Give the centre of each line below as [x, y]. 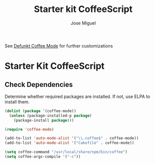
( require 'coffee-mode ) [29, 129]
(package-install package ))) [44, 120]
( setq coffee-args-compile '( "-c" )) [43, 157]
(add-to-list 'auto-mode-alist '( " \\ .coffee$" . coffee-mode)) [72, 138]
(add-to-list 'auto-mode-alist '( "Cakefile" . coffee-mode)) [70, 143]
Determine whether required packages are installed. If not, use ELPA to [77, 96]
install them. [17, 101]
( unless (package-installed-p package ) [51, 115]
